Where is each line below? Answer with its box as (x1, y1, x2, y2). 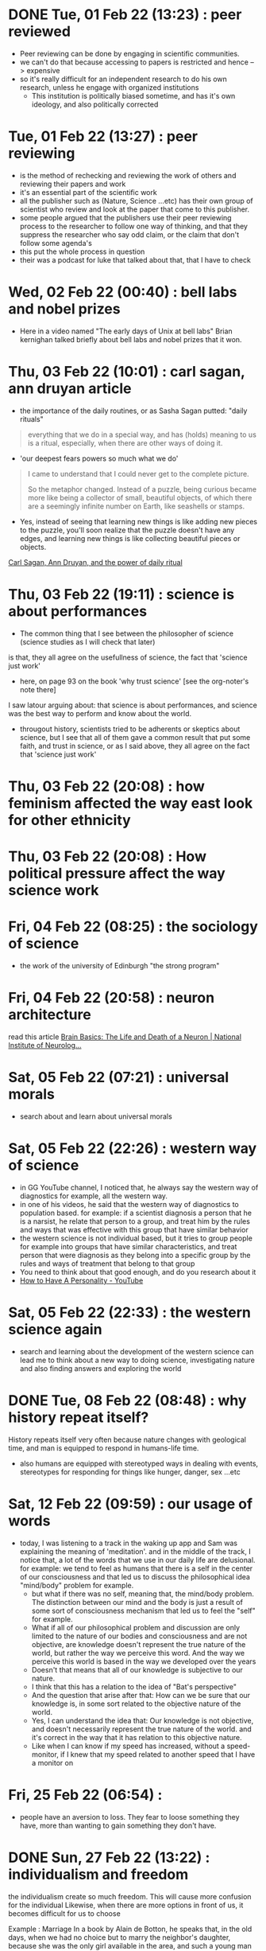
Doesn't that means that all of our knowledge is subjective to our (31, 1665, 244, 1674)
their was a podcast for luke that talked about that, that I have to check (19, 255, 252, 264)
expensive (26, 65, 61, 75)
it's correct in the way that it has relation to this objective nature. (31, 1732, 242, 1742)
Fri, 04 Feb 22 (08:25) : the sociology (8, 917, 258, 936)
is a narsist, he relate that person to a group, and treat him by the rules (19, 1216, 250, 1226)
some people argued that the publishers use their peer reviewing (19, 212, 232, 222)
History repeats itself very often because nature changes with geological (8, 1435, 246, 1444)
